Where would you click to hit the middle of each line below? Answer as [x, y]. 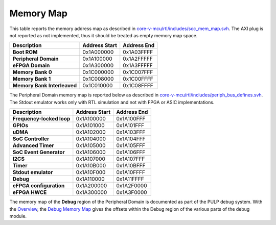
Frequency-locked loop [41, 119]
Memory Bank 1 [32, 79]
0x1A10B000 [91, 166]
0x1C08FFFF [138, 86]
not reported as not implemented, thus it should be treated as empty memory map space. [103, 35]
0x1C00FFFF [138, 79]
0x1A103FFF [131, 132]
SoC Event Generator [39, 152]
